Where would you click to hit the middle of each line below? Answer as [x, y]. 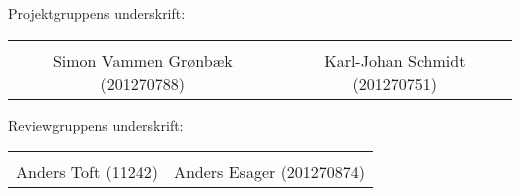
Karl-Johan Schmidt [395, 60]
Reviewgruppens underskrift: [96, 124]
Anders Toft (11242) [87, 172]
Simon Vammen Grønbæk [142, 60]
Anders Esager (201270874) [269, 172]
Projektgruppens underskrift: [97, 13]
